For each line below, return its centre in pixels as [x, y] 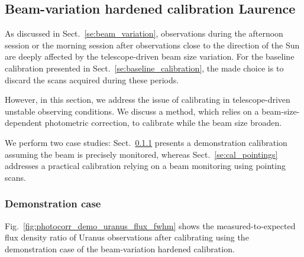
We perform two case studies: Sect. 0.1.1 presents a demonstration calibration [146, 142]
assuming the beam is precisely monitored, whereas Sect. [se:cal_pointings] [141, 154]
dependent [24, 123]
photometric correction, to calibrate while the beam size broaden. [163, 123]
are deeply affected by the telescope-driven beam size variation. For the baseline [150, 56]
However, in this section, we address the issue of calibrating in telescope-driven [148, 100]
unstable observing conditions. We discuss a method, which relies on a [132, 111]
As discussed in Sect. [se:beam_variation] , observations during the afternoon [144, 33]
